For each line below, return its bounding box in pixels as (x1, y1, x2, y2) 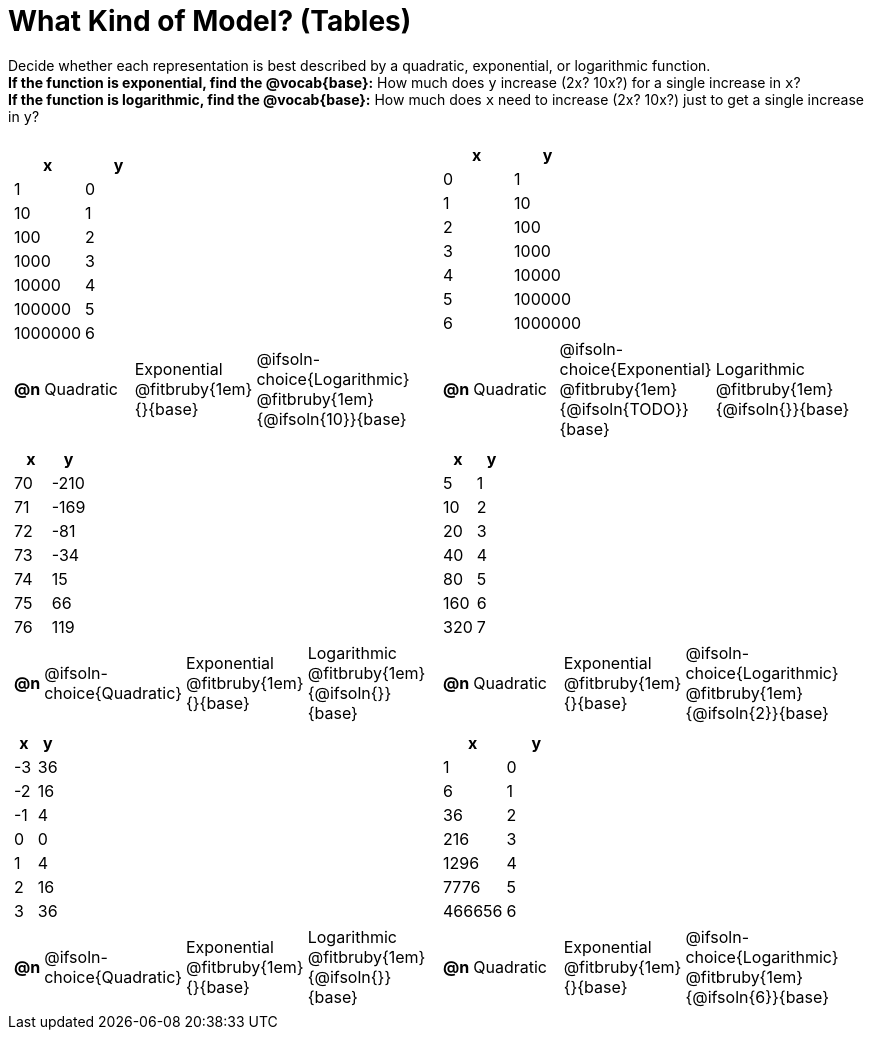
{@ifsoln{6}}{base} (685, 986, 830, 1007)
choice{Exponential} (559, 358, 712, 379)
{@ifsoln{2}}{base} (685, 702, 829, 723)
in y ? (8, 107, 40, 125)
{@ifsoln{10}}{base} (256, 408, 407, 429)
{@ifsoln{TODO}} (559, 398, 689, 419)
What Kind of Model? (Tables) (8, 4, 412, 38)
